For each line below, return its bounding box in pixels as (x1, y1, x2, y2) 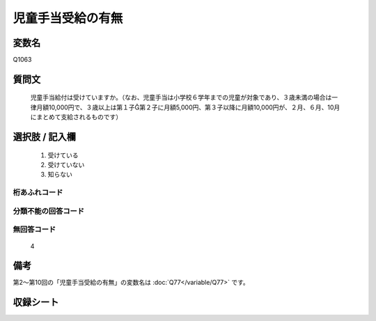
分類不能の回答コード (13, 206, 85, 216)
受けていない (47, 161, 85, 169)
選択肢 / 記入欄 (13, 131, 77, 143)
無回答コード (13, 225, 56, 235)
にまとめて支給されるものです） (30, 113, 122, 121)
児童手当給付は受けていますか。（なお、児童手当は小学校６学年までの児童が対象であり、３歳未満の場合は (30, 93, 332, 102)
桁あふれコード (13, 188, 63, 198)
